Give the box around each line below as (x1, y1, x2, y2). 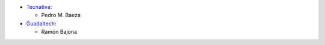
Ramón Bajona (41, 28, 78, 36)
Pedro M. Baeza (41, 12, 81, 19)
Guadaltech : (26, 20, 57, 27)
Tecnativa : (26, 4, 52, 10)
